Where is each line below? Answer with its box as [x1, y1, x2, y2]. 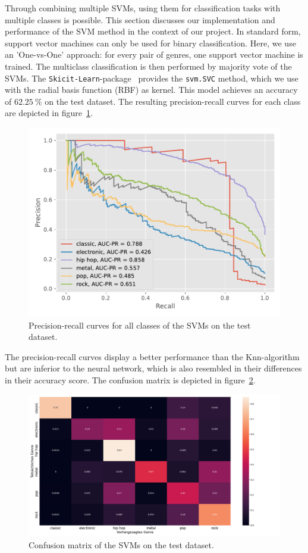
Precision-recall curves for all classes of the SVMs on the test [29, 318, 251, 331]
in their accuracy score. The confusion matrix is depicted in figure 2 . [5, 373, 256, 386]
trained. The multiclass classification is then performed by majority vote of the [5, 60, 292, 72]
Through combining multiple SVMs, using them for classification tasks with [5, 2, 281, 14]
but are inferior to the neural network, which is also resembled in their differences [5, 362, 302, 374]
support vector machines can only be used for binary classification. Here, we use [5, 36, 296, 49]
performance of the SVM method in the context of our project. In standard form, [5, 25, 301, 38]
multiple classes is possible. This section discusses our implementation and [5, 13, 275, 26]
